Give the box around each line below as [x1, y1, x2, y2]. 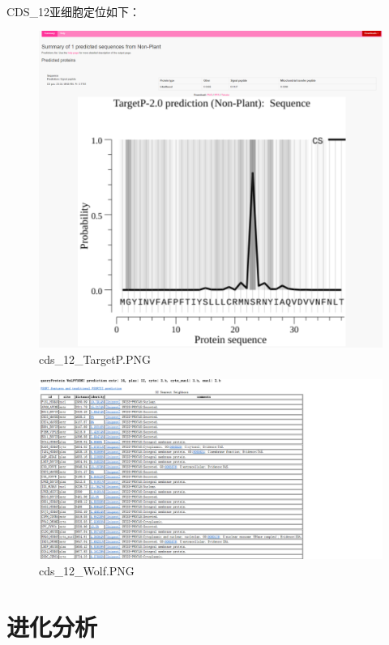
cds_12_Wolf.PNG [39, 562, 135, 579]
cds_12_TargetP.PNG [39, 351, 151, 368]
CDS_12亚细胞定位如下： [6, 2, 141, 19]
